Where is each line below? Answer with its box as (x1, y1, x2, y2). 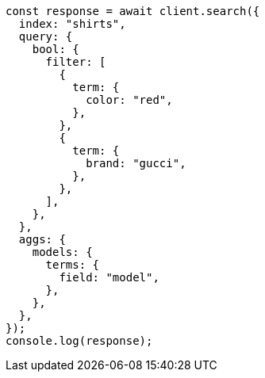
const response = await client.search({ (6, 5, 260, 17)
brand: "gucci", (86, 157, 186, 170)
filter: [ (45, 55, 106, 68)
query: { (18, 30, 73, 43)
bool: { (32, 43, 79, 55)
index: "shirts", (18, 17, 126, 30)
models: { (32, 246, 93, 258)
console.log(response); (6, 334, 153, 347)
